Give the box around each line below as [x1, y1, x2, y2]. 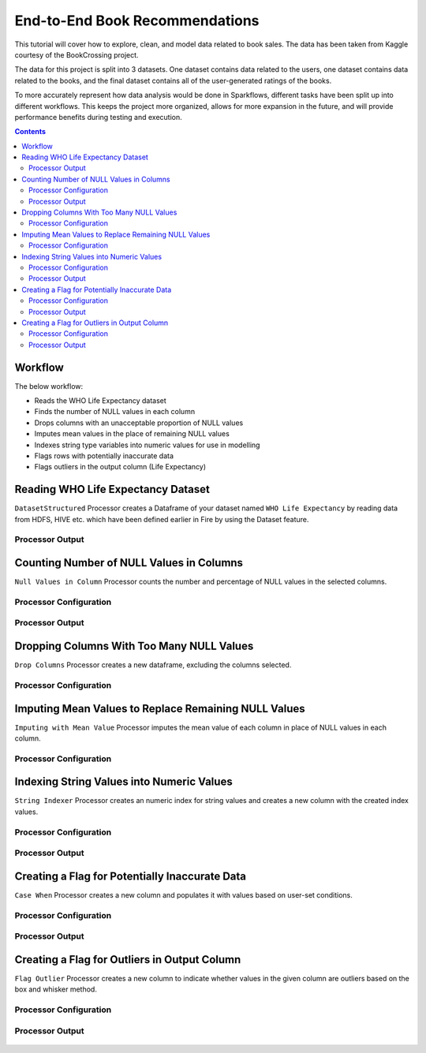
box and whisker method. [14, 984, 98, 994]
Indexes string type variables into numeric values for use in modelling [34, 440, 260, 450]
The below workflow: [14, 381, 84, 390]
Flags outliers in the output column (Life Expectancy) [34, 462, 207, 472]
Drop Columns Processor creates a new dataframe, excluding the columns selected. [14, 660, 292, 670]
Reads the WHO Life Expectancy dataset [34, 396, 167, 405]
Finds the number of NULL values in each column [34, 407, 196, 416]
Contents [14, 127, 47, 136]
